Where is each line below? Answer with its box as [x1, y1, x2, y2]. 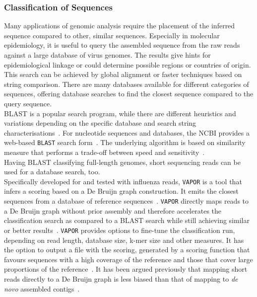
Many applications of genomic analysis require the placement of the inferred [4, 20, 235, 31]
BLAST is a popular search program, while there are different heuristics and [4, 108, 236, 118]
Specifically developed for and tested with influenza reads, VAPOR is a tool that [4, 176, 242, 186]
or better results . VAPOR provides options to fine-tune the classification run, [4, 224, 235, 235]
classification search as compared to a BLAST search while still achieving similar [4, 215, 250, 225]
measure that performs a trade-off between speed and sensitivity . [4, 147, 205, 157]
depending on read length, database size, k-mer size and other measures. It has [4, 234, 244, 245]
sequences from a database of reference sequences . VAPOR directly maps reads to [4, 196, 249, 206]
